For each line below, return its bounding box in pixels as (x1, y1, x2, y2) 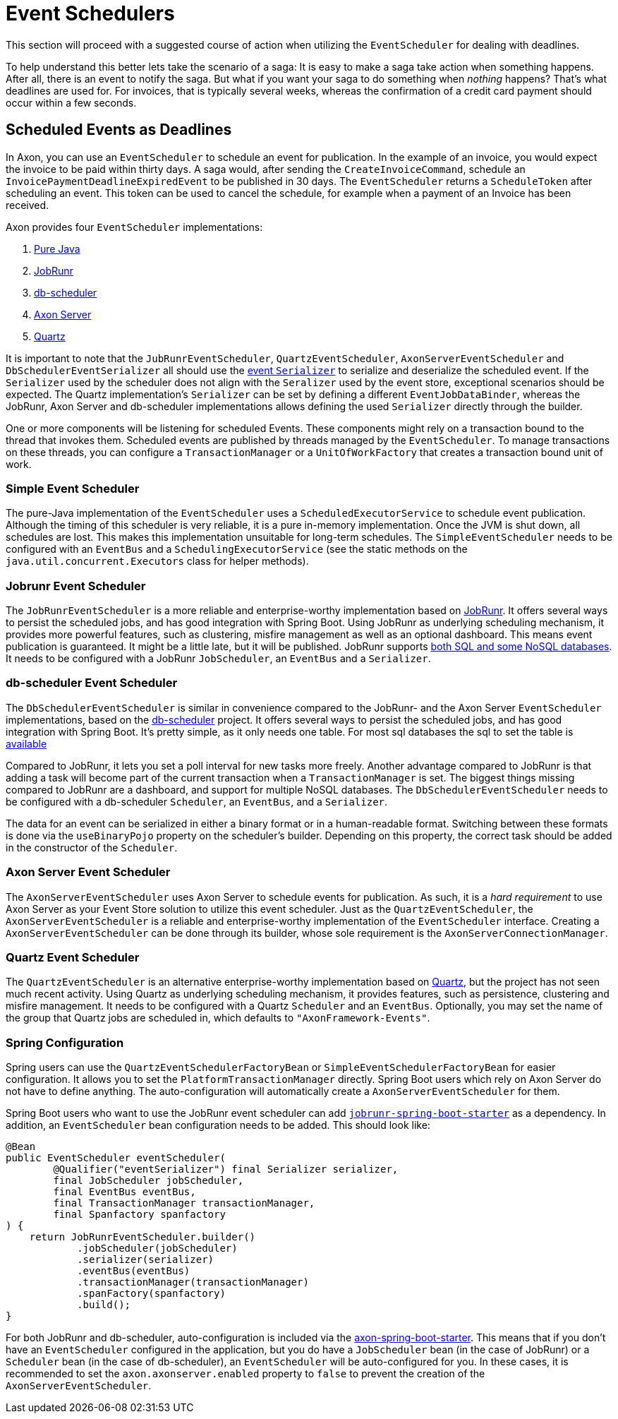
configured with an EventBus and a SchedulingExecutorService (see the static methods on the (6, 543, 468, 556)
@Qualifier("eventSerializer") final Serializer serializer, (53, 1163, 399, 1175)
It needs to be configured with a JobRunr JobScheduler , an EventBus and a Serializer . (6, 652, 431, 665)
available (6, 737, 47, 750)
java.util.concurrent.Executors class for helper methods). (6, 555, 309, 568)
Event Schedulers (6, 1, 175, 25)
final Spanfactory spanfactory (53, 1209, 226, 1221)
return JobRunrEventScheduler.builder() (29, 1231, 256, 1243)
